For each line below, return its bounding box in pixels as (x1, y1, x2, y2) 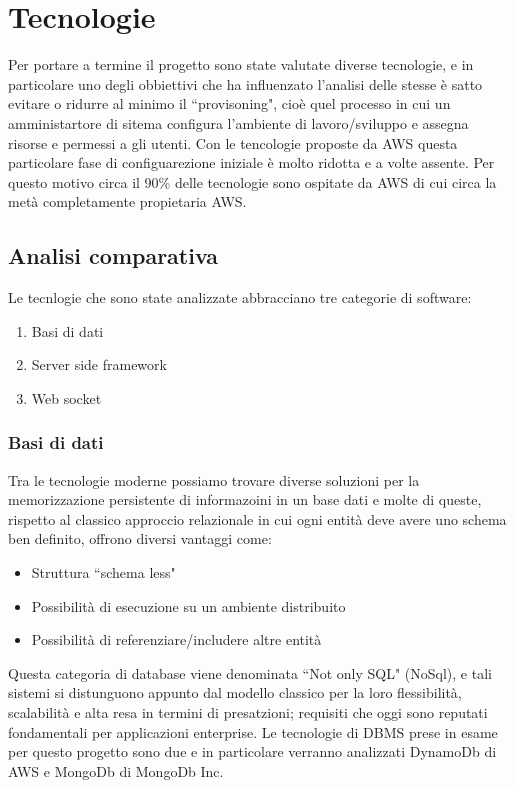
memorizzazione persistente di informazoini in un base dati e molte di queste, (8, 489, 482, 510)
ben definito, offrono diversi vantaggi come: (8, 528, 272, 549)
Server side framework (31, 354, 167, 375)
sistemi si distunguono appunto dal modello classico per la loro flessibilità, (8, 682, 462, 703)
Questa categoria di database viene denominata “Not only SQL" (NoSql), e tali (8, 662, 492, 683)
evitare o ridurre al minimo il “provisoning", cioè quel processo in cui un (8, 93, 451, 114)
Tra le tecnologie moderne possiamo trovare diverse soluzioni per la (8, 469, 420, 490)
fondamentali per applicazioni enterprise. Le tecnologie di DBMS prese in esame (8, 721, 498, 742)
